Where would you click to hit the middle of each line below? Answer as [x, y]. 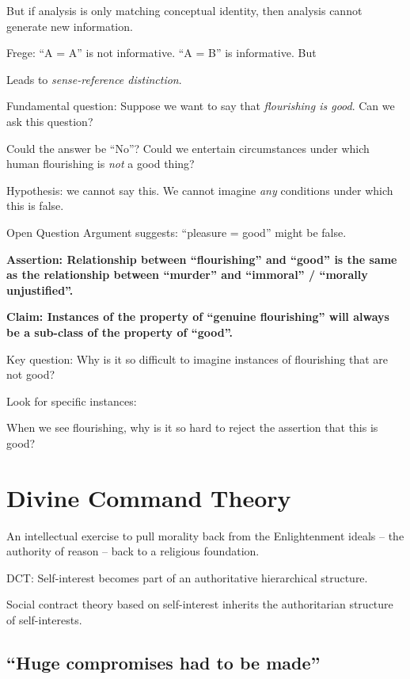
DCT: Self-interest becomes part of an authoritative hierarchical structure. [187, 577]
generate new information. [70, 26]
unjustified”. [40, 290]
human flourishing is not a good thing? [101, 164]
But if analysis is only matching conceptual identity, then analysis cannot [184, 10]
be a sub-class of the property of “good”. [120, 332]
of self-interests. [44, 619]
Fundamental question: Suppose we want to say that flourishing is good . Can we [201, 106]
